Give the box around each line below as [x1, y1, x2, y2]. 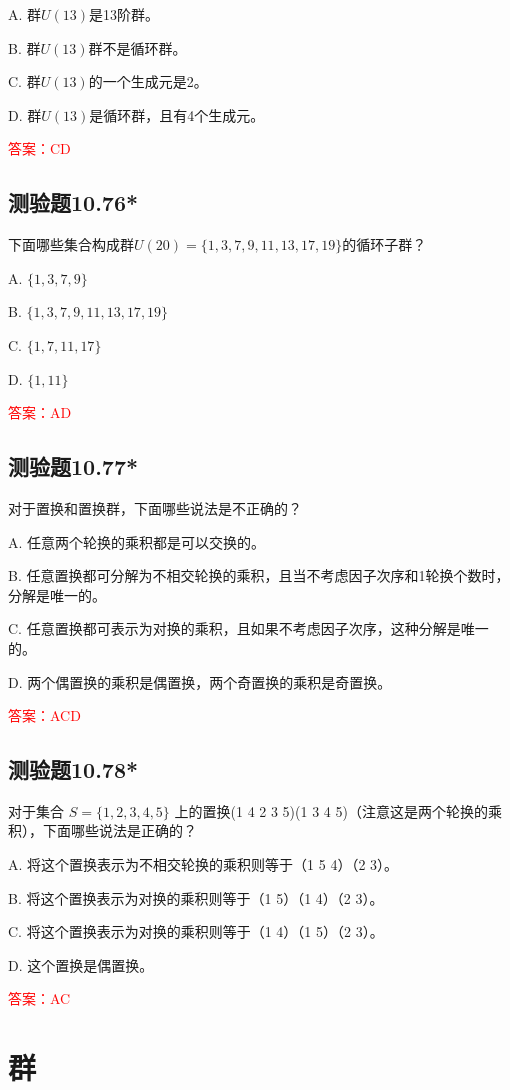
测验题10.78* [8, 754, 139, 785]
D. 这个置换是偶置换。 [8, 954, 154, 975]
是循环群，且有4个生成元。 [89, 104, 265, 125]
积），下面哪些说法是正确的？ [8, 820, 197, 841]
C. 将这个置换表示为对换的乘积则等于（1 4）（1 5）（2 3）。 [8, 921, 384, 942]
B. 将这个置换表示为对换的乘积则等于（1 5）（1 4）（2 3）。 [8, 887, 384, 908]
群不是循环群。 [88, 37, 187, 58]
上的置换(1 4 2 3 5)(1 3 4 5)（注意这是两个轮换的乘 [174, 800, 502, 821]
